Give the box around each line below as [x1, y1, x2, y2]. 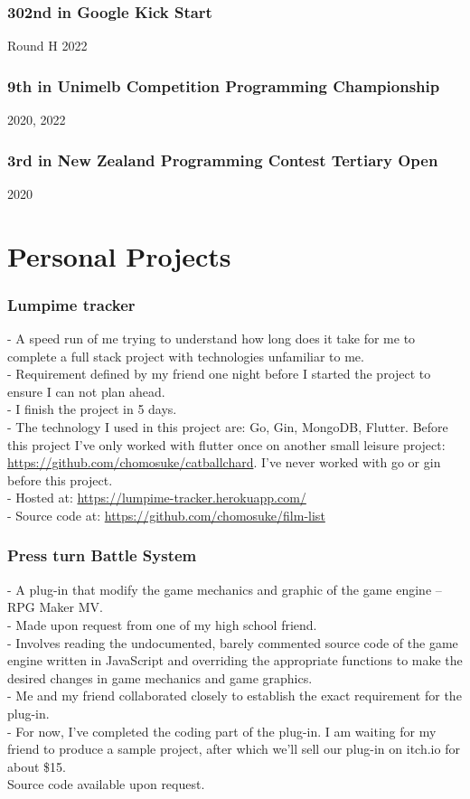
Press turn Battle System [7, 544, 197, 567]
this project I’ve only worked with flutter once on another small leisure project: [7, 435, 446, 454]
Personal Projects [7, 237, 231, 274]
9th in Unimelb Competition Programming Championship [7, 74, 440, 97]
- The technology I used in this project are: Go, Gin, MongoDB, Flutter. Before [7, 418, 448, 436]
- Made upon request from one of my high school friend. [7, 615, 317, 634]
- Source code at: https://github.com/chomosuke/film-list [7, 505, 325, 524]
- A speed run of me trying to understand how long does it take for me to [7, 329, 416, 348]
